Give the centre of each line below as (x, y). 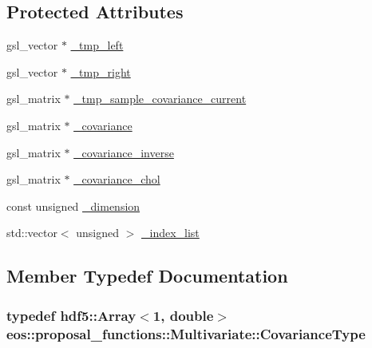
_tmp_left (97, 45)
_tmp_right (101, 71)
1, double (183, 315)
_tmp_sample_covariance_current (160, 99)
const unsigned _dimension (73, 206)
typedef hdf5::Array (71, 315)
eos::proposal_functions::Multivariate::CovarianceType (186, 333)
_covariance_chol (117, 179)
